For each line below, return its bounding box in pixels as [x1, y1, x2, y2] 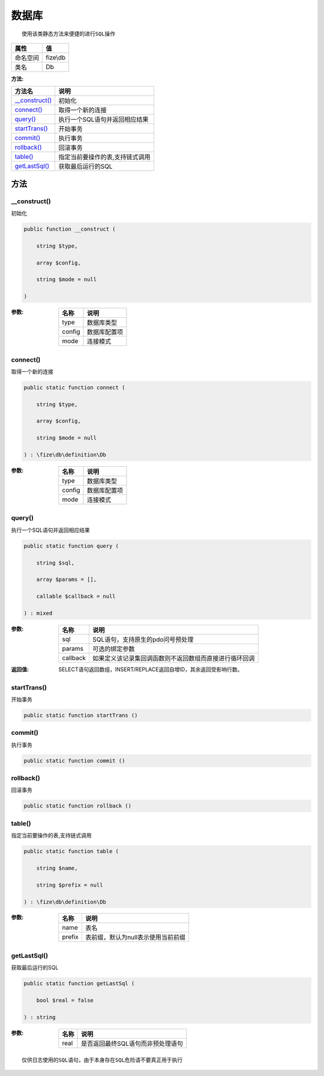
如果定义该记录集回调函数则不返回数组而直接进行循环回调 [92, 654, 255, 662]
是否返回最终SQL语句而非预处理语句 [81, 1039, 183, 1048]
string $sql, [36, 559, 75, 566]
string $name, [36, 865, 78, 871]
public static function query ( [23, 543, 119, 549]
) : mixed [23, 610, 53, 616]
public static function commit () [23, 757, 125, 764]
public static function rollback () [23, 803, 132, 809]
